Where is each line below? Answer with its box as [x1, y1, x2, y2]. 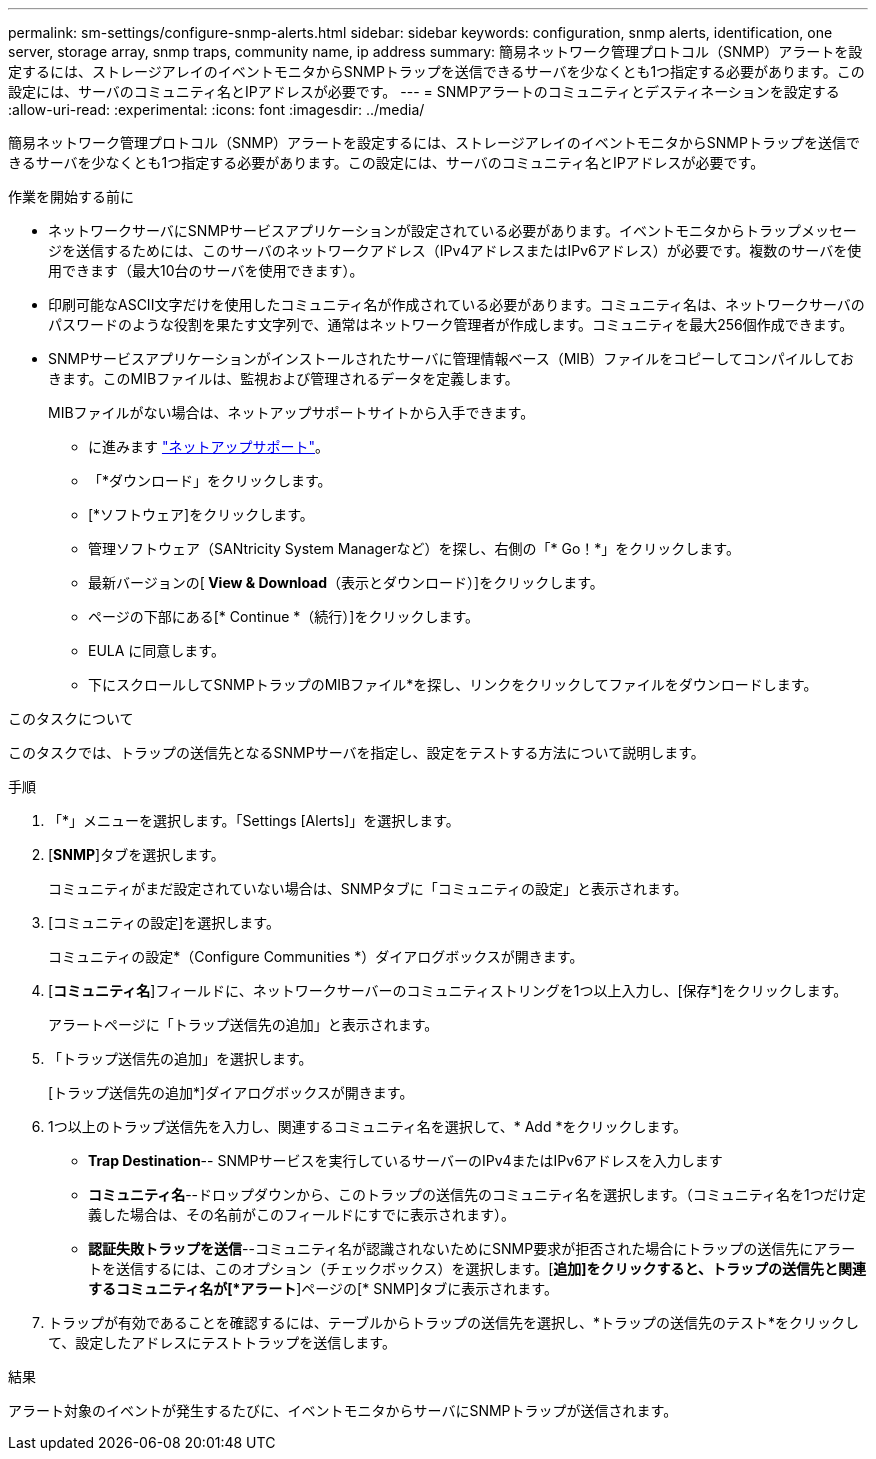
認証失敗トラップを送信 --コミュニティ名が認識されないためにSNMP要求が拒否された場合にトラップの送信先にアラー [88, 1240, 856, 1257]
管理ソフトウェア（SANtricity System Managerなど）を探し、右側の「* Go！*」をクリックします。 [88, 540, 740, 557]
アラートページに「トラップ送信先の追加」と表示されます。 [48, 1016, 439, 1033]
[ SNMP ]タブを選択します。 [48, 846, 225, 863]
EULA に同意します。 [88, 642, 225, 659]
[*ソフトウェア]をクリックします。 [88, 506, 314, 523]
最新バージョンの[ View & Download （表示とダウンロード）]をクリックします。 [88, 574, 604, 591]
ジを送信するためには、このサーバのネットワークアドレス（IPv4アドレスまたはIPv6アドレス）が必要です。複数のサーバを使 [48, 242, 862, 259]
